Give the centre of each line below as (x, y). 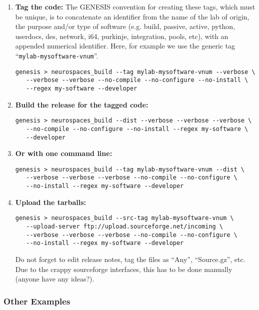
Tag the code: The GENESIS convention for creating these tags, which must (135, 6)
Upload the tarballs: (50, 202)
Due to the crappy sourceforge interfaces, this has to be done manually (124, 269)
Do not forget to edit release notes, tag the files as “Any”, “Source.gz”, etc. (130, 259)
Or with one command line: (64, 153)
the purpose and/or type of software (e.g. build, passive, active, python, (125, 26)
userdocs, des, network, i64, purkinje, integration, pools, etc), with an (122, 36)
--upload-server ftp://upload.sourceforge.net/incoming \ (125, 226)
